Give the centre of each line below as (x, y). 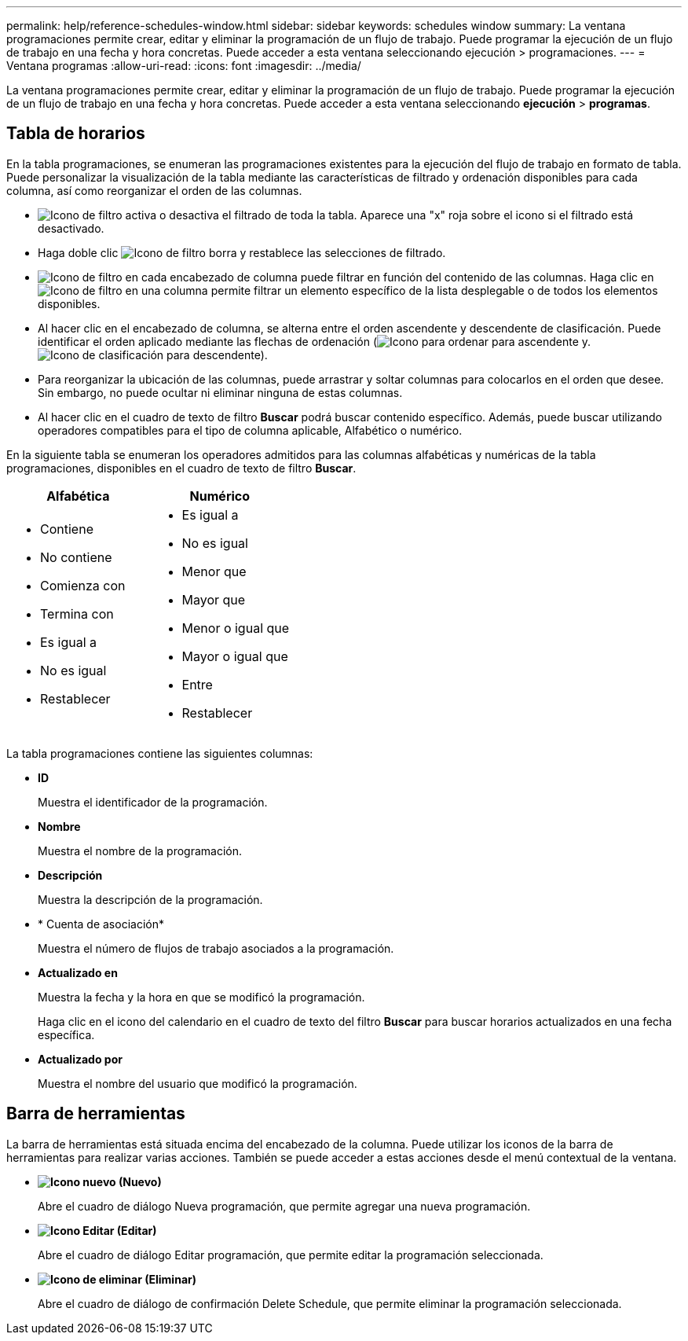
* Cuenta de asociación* (101, 924)
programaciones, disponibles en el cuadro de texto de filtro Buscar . (181, 468)
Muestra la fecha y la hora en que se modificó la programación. (201, 997)
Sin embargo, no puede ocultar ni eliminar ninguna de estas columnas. (220, 392)
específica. (66, 1034)
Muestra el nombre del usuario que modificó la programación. (198, 1083)
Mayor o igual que (235, 656)
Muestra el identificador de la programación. (153, 802)
